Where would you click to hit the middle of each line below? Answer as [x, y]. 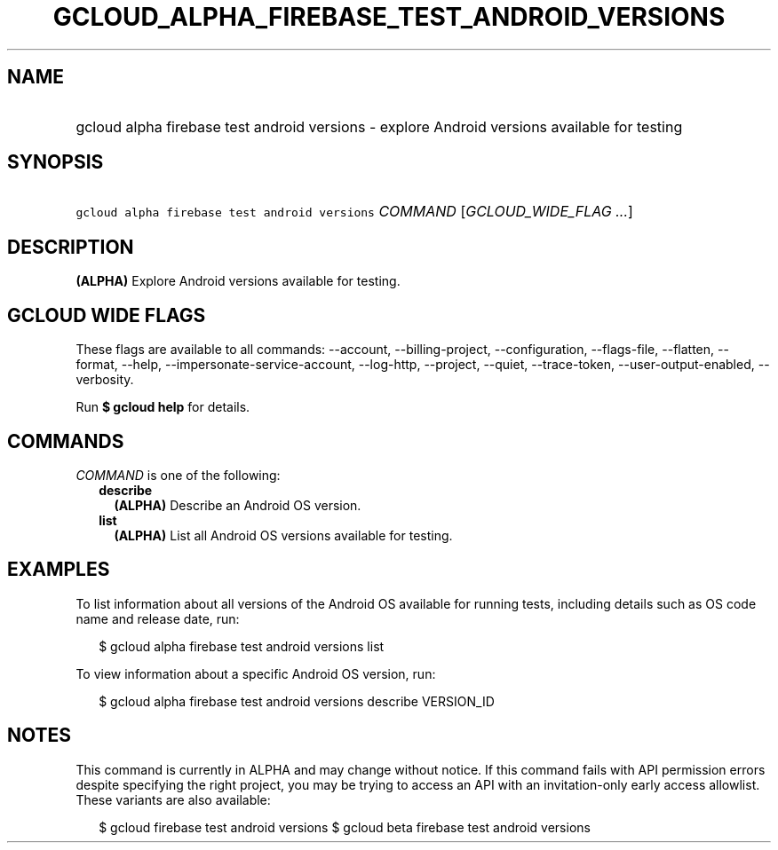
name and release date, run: [158, 618]
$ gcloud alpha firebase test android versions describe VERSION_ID [297, 701]
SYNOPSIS [56, 162]
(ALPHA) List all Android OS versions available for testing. [283, 535]
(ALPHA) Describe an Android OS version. [238, 505]
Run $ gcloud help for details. [163, 407]
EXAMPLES [59, 570]
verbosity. [105, 380]
